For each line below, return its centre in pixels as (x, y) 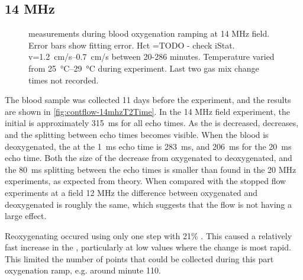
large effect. (26, 216)
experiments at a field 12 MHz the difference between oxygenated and (131, 192)
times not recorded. (64, 80)
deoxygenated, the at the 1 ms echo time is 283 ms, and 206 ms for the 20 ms (148, 146)
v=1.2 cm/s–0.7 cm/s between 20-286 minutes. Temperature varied (151, 57)
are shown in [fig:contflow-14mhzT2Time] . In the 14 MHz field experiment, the (147, 111)
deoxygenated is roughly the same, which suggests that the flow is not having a (149, 204)
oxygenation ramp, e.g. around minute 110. (83, 270)
